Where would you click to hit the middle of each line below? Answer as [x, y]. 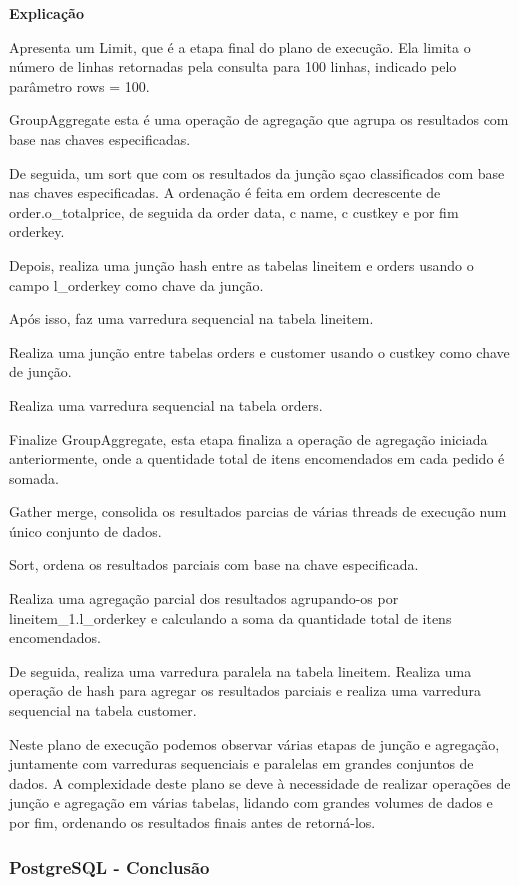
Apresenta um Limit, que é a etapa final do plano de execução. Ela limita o [240, 46]
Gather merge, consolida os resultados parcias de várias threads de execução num [258, 511]
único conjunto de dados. [85, 530]
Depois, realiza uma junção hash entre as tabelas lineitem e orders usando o [241, 264]
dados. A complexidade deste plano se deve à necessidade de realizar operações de [260, 782]
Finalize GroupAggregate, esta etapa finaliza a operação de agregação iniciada [248, 438]
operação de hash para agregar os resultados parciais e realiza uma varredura [245, 690]
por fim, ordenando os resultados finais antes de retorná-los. [192, 822]
